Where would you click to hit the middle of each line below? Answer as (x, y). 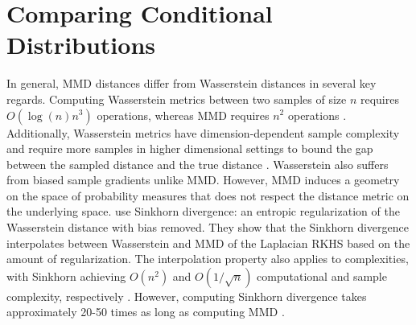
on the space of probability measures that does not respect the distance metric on (208, 195)
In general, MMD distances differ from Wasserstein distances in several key (192, 83)
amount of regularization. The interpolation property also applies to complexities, (208, 259)
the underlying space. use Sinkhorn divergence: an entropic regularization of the (203, 211)
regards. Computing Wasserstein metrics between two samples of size (177, 99)
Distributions (81, 45)
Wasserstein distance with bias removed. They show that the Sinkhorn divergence (208, 227)
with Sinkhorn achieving (66, 276)
